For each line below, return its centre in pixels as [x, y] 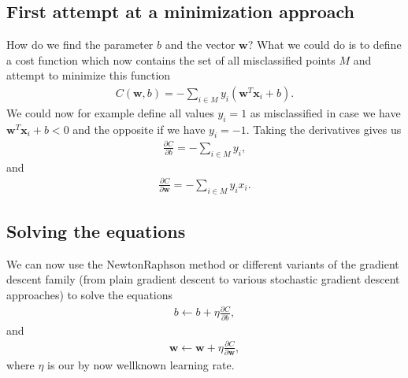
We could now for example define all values [110, 112]
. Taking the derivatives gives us [324, 129]
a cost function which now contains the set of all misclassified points [171, 59]
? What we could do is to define [325, 44]
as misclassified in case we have [325, 112]
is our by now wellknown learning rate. [141, 364]
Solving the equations [96, 231]
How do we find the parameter [80, 44]
